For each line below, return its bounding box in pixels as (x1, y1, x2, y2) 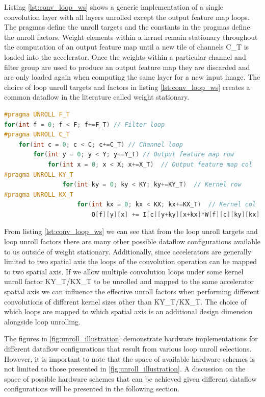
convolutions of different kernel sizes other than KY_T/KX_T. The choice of (4, 296, 247, 307)
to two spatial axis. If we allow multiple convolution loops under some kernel (4, 266, 244, 276)
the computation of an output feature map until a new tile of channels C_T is (4, 41, 249, 52)
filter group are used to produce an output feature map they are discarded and (4, 61, 250, 72)
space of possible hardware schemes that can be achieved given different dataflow (4, 373, 257, 384)
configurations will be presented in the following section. (4, 383, 180, 394)
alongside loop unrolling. (4, 316, 81, 326)
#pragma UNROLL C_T (4, 131, 70, 138)
